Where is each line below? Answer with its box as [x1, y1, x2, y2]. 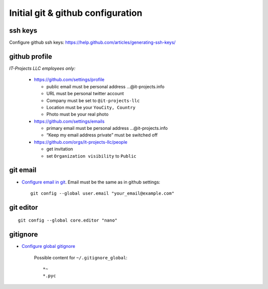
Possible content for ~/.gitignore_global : [34, 254, 128, 260]
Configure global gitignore [21, 243, 75, 249]
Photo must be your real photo [46, 112, 109, 117]
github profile [9, 52, 52, 60]
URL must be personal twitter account [46, 91, 124, 97]
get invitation [46, 146, 73, 152]
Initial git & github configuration [9, 7, 142, 18]
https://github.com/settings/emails [34, 118, 105, 124]
